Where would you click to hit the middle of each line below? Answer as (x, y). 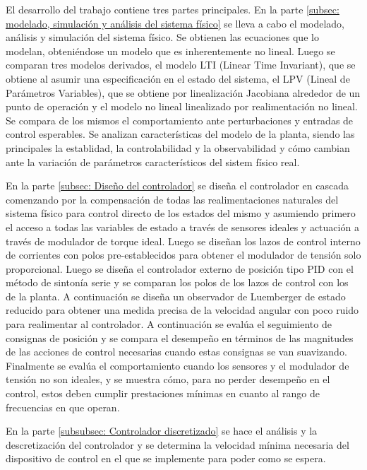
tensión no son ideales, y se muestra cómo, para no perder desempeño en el (168, 379)
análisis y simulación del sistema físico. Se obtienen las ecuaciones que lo (162, 37)
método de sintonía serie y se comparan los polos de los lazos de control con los (177, 282)
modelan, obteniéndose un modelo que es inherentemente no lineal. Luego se (170, 51)
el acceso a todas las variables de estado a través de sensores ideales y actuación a (182, 227)
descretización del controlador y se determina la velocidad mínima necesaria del (178, 444)
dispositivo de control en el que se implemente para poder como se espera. (166, 458)
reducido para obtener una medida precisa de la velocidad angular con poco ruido (182, 310)
